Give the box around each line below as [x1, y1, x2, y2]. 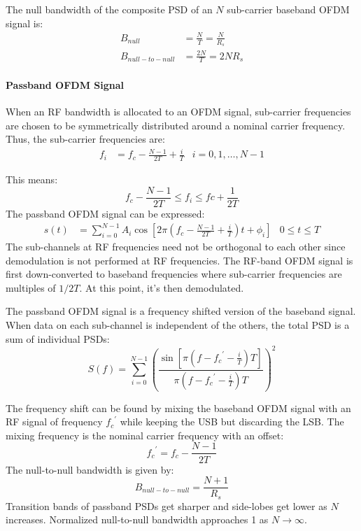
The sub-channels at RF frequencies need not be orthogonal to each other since [6, 239, 346, 254]
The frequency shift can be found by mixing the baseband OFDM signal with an [6, 400, 351, 415]
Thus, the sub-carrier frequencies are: [6, 132, 165, 146]
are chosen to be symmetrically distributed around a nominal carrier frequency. [6, 118, 346, 132]
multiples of [6, 280, 56, 295]
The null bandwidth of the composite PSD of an [6, 2, 213, 16]
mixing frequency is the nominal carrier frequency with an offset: [6, 427, 284, 442]
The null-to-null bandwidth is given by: [6, 462, 174, 476]
